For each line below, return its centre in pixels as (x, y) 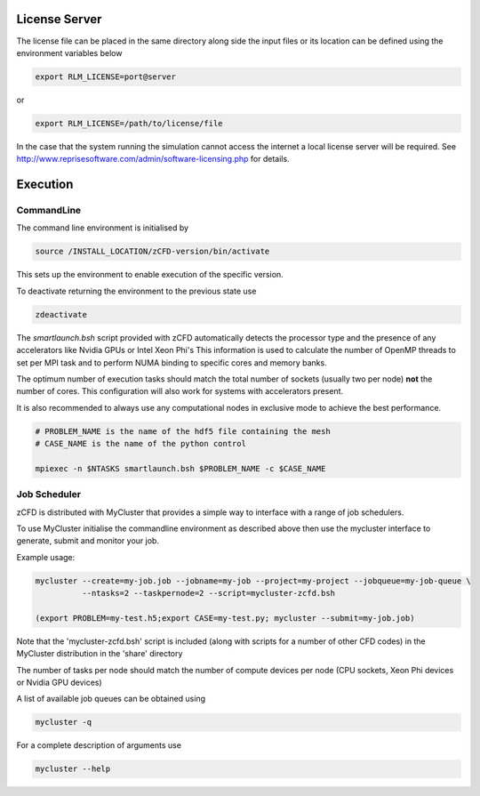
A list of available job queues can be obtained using (111, 699)
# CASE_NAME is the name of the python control (140, 444)
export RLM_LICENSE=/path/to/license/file (129, 123)
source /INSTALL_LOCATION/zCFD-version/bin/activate (152, 252)
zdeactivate (61, 314)
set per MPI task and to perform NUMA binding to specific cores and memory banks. (172, 362)
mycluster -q (64, 722)
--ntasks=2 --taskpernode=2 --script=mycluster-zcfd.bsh (208, 593)
